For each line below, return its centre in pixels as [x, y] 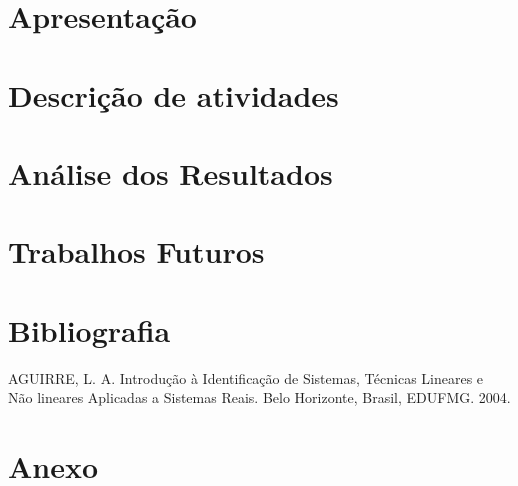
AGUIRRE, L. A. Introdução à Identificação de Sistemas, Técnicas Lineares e [246, 377]
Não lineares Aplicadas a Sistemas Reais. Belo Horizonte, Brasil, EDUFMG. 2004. [259, 397]
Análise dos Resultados [170, 172]
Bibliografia [89, 329]
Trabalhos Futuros [136, 251]
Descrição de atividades [173, 94]
